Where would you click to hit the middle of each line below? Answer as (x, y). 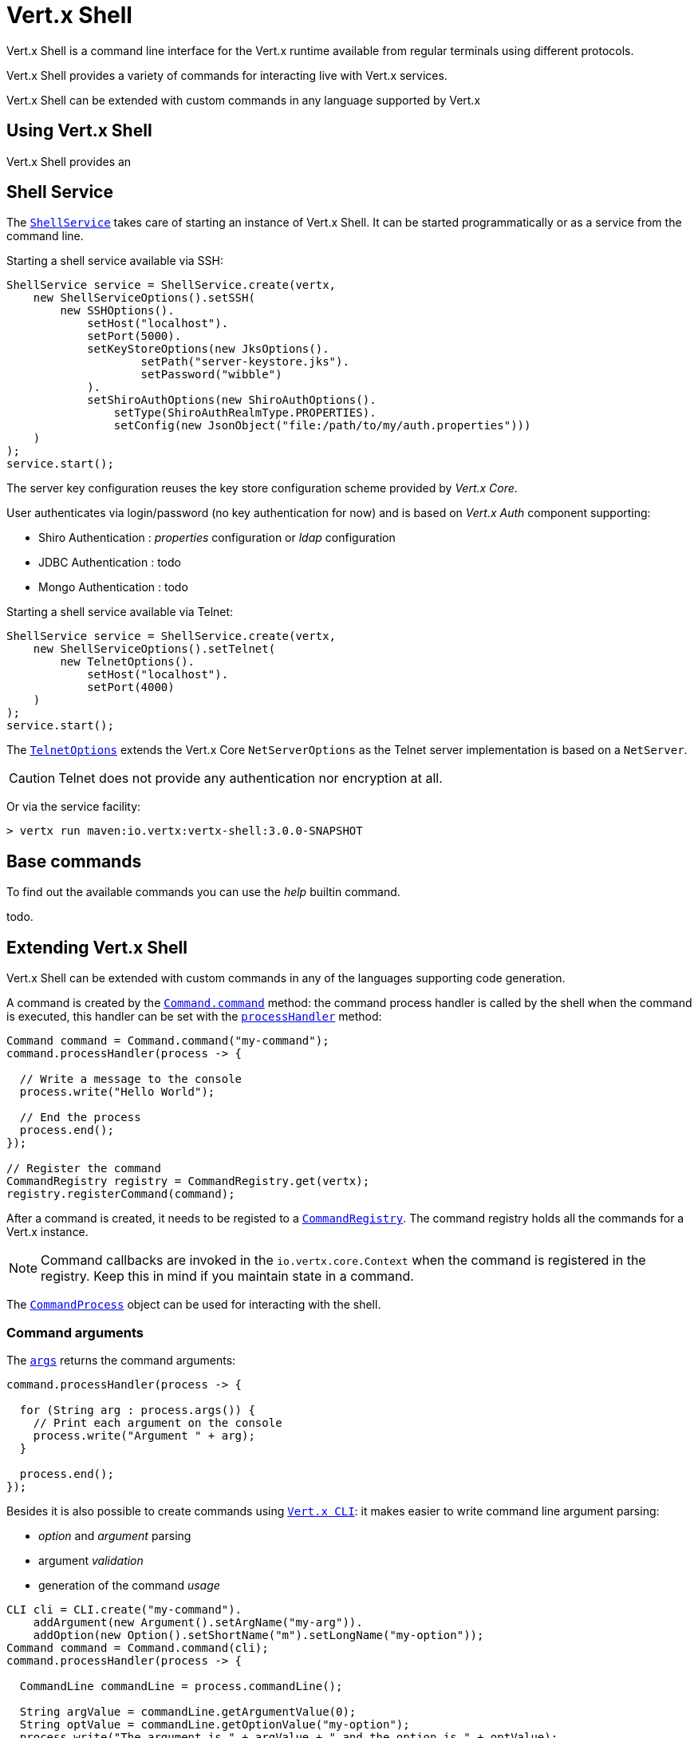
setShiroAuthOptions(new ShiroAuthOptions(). (232, 400)
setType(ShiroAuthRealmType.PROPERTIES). (245, 413)
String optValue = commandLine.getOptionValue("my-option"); (215, 1724)
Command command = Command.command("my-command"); (168, 1041)
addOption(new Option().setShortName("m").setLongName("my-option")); (258, 1635)
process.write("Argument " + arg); (144, 1435)
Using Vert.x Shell (79, 131)
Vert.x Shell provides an (69, 161)
